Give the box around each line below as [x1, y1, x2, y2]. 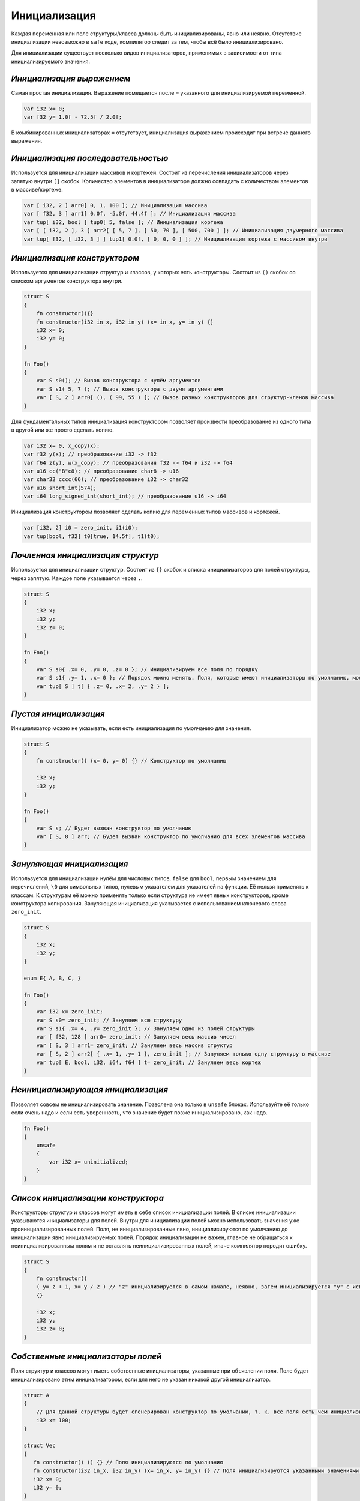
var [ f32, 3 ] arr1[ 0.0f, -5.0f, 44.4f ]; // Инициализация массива [23, 210, 236, 217]
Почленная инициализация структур [11, 550, 159, 561]
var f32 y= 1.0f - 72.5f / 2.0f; [23, 114, 122, 120]
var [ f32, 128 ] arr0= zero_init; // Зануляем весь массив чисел [36, 1033, 236, 1040]
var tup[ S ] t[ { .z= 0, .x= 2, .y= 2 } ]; [36, 683, 170, 690]
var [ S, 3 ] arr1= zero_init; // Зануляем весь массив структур [36, 1042, 233, 1049]
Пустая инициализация [11, 708, 105, 719]
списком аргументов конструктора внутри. [11, 277, 123, 285]
